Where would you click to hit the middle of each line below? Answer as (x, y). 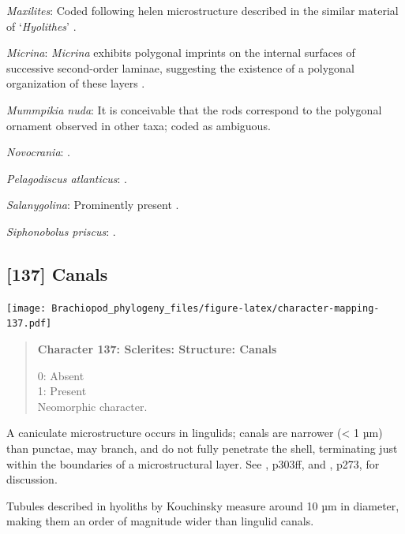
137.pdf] (29, 324)
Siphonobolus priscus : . (61, 231)
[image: (26, 308)
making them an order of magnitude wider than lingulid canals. (160, 521)
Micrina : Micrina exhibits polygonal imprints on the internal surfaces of (181, 52)
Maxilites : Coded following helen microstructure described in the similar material (202, 10)
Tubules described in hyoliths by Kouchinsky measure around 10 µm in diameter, (203, 505)
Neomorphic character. (92, 406)
